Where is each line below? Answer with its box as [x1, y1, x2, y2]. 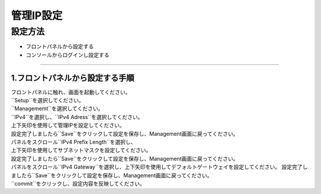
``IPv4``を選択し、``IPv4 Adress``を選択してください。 [11, 113, 143, 120]
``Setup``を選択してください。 [11, 97, 84, 104]
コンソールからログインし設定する [26, 51, 109, 58]
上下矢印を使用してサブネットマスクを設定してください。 [11, 146, 152, 154]
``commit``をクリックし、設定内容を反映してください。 [11, 180, 146, 187]
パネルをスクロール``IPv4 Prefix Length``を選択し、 [11, 139, 136, 146]
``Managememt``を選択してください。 [11, 105, 103, 112]
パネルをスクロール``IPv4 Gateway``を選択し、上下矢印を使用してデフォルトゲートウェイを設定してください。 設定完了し [11, 164, 308, 171]
